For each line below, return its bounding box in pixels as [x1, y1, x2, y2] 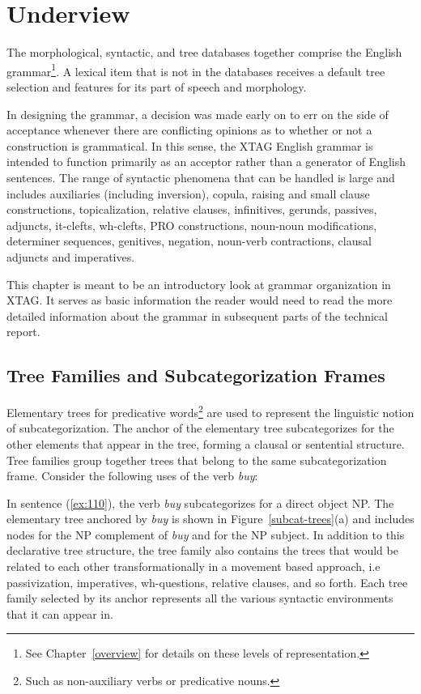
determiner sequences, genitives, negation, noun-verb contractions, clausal [6, 232, 372, 249]
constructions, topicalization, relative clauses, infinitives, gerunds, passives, [6, 201, 377, 218]
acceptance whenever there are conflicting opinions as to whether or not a [6, 121, 372, 138]
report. [6, 323, 40, 340]
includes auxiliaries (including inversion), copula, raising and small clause [6, 185, 370, 202]
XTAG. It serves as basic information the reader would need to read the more [6, 292, 393, 309]
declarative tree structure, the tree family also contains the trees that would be [6, 542, 398, 559]
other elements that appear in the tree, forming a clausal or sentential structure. [6, 435, 405, 452]
